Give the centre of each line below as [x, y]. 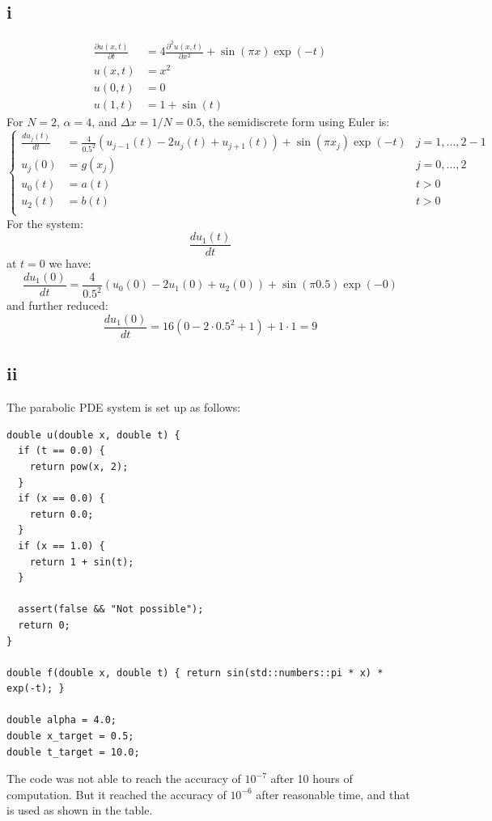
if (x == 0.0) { [61, 499]
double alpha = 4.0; [62, 720]
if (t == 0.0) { [61, 451]
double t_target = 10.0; [73, 752]
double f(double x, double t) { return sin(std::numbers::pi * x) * [195, 673]
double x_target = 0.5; [70, 736]
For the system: [45, 223]
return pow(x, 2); [79, 466]
